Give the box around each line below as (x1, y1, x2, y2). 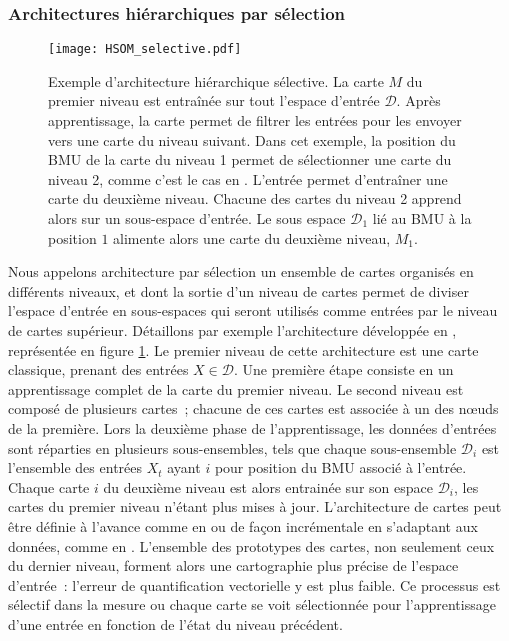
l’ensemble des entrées (8, 457, 143, 478)
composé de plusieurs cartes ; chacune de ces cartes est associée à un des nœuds (8, 398, 499, 419)
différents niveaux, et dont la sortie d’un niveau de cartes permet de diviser (8, 280, 469, 301)
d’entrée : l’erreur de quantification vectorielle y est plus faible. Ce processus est (8, 574, 501, 595)
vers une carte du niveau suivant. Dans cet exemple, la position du (48, 129, 456, 150)
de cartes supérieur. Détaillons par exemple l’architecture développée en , (8, 320, 457, 340)
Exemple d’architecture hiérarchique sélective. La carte (48, 70, 384, 91)
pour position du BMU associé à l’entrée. (214, 457, 467, 478)
